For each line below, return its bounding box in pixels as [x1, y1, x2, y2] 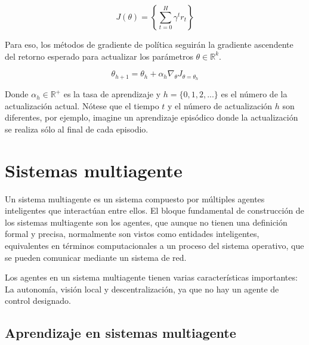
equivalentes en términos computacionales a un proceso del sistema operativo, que [5, 239, 304, 251]
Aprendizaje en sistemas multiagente [5, 324, 236, 342]
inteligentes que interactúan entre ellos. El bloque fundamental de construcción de [5, 204, 304, 217]
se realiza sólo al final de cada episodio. [5, 122, 149, 135]
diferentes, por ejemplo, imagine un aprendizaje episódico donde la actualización [5, 111, 298, 124]
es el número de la [221, 88, 288, 100]
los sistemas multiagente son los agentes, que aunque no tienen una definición [5, 215, 288, 228]
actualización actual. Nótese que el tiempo [5, 99, 159, 112]
